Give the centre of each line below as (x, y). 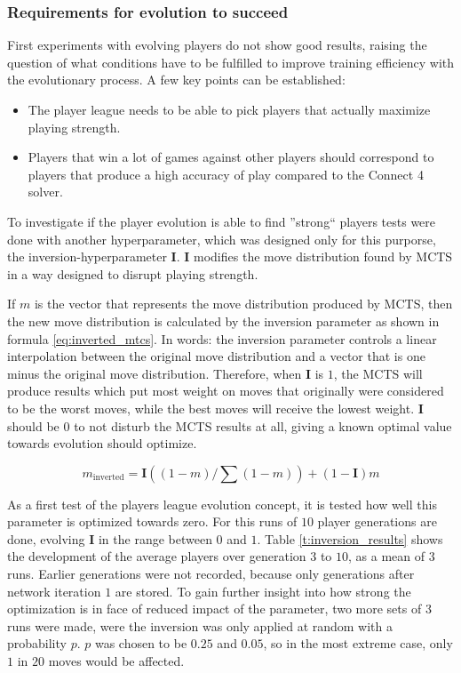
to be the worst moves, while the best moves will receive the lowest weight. (211, 408)
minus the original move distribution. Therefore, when (155, 373)
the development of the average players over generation (157, 556)
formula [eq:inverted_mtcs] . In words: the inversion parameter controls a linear (222, 338)
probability (37, 643)
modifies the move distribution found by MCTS (323, 256)
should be (33, 425)
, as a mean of (387, 556)
